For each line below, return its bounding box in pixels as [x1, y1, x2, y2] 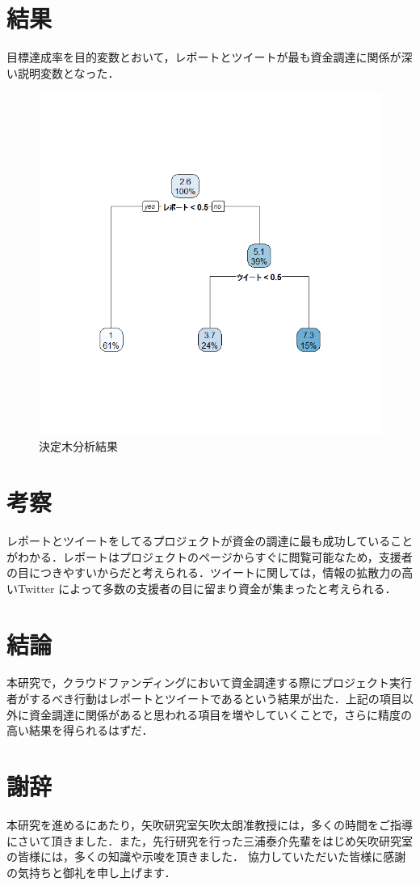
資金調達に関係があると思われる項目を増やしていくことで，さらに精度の [28, 706, 412, 723]
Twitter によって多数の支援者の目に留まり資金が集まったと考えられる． [17, 579, 397, 596]
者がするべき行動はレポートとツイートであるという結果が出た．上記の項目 [6, 690, 402, 707]
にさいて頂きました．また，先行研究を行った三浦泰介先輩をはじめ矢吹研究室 [6, 832, 414, 849]
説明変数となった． [17, 64, 120, 81]
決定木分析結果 [39, 438, 118, 455]
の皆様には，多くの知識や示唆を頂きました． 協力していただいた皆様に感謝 [6, 848, 406, 865]
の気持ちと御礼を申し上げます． [6, 863, 176, 880]
